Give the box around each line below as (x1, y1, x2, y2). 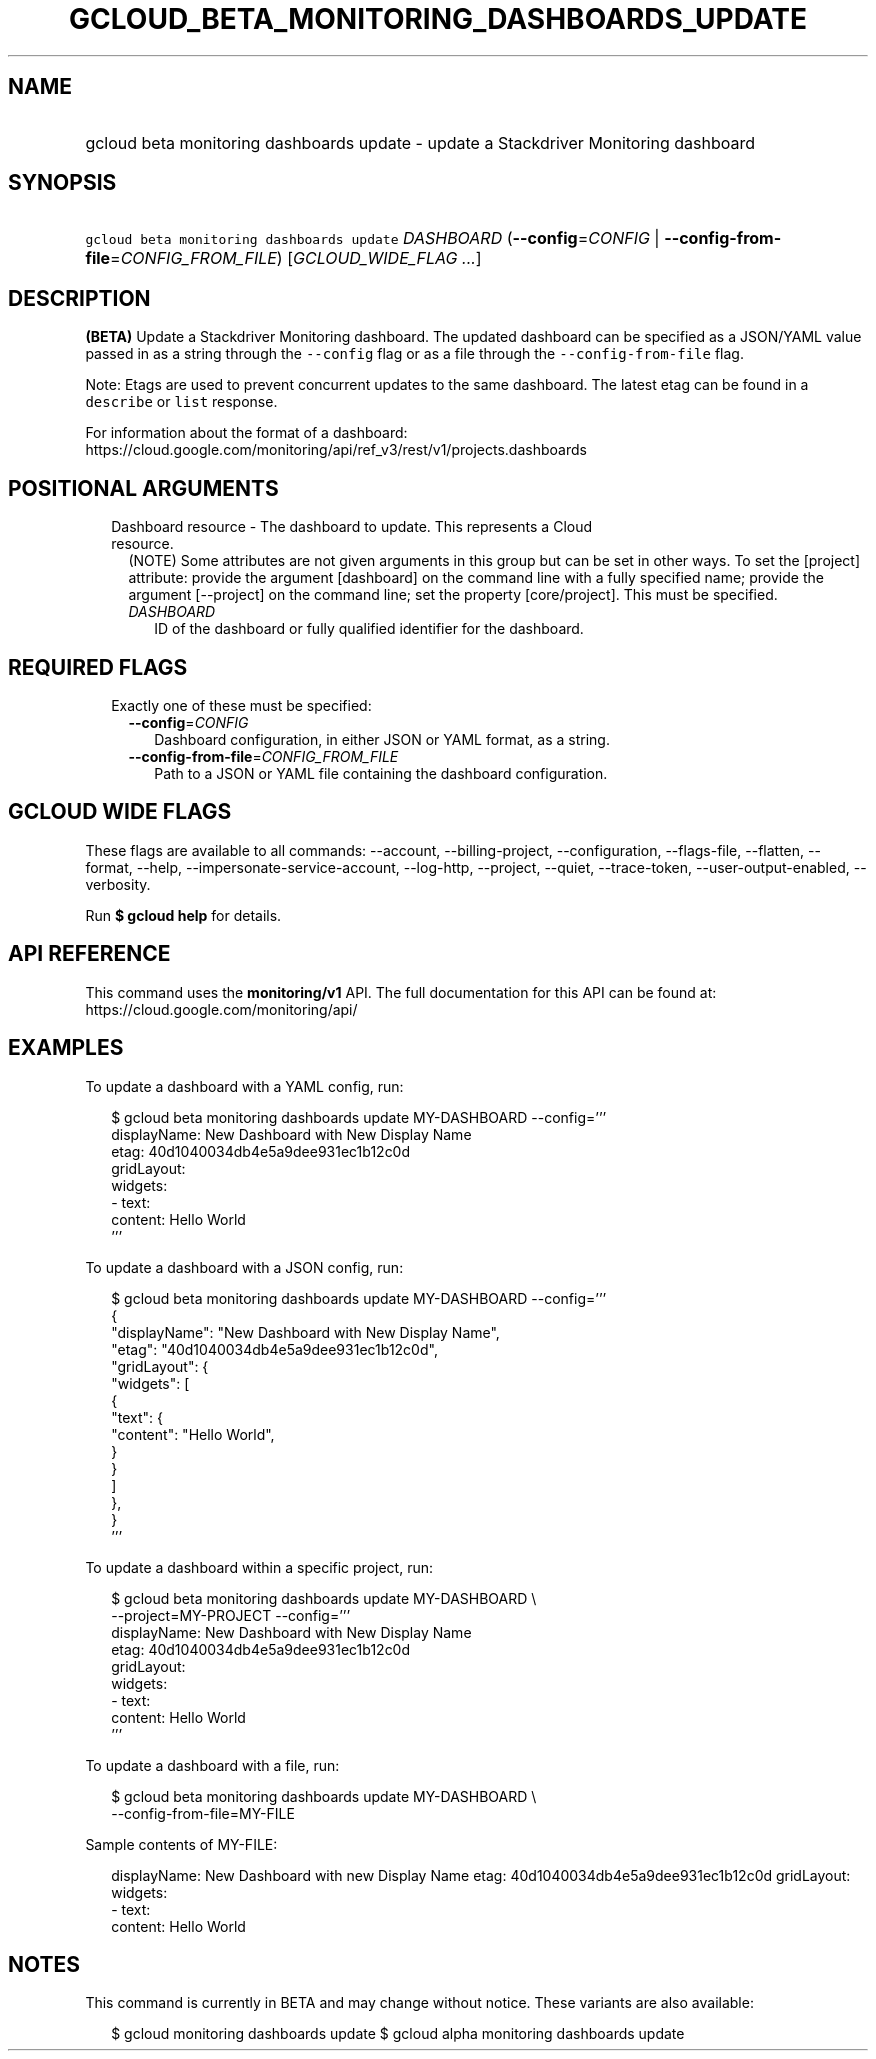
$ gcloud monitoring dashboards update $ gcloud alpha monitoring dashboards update (111, 2025, 685, 2043)
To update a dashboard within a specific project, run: (85, 1558, 433, 1576)
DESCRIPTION (8, 285, 151, 311)
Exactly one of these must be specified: (111, 696, 372, 714)
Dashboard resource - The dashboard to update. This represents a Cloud (111, 518, 593, 536)
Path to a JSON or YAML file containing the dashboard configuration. (154, 764, 608, 782)
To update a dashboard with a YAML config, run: (85, 1077, 404, 1095)
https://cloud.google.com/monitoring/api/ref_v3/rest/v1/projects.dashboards (85, 441, 587, 459)
